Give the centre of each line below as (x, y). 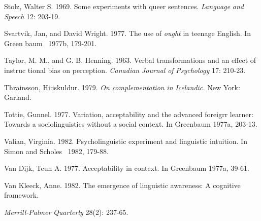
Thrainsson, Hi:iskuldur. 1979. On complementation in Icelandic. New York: (122, 87)
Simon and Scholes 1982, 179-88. (56, 151)
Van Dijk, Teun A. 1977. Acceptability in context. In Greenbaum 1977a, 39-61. (127, 168)
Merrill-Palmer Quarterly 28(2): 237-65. (66, 212)
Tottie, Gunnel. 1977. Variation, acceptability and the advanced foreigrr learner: (129, 114)
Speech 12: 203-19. (32, 16)
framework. (22, 195)
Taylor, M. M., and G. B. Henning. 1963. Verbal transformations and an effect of (130, 60)
